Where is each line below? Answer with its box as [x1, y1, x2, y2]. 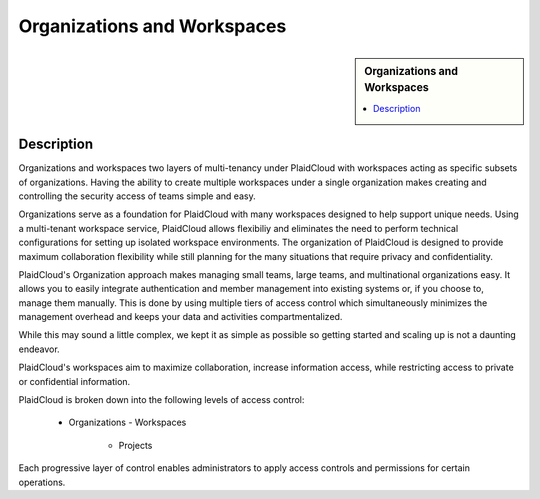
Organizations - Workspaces [68, 416, 187, 429]
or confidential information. [18, 375, 131, 387]
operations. [18, 476, 66, 488]
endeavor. [18, 343, 60, 355]
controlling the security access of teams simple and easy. [18, 190, 256, 202]
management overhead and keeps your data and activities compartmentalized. [18, 311, 343, 323]
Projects [118, 439, 153, 451]
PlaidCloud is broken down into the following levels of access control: [18, 394, 305, 406]
